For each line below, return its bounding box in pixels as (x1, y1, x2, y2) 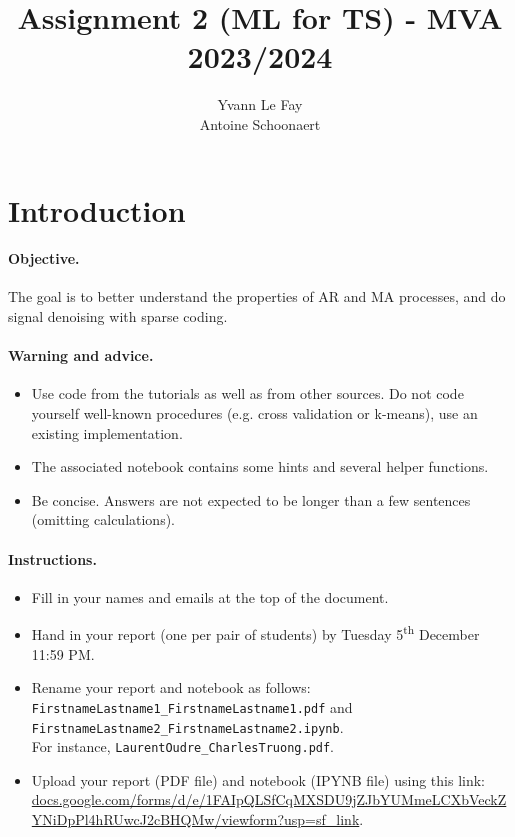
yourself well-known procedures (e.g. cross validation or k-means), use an (31, 403, 478, 424)
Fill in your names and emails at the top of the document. (31, 586, 389, 607)
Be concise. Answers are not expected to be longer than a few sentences (31, 489, 471, 510)
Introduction (8, 189, 186, 230)
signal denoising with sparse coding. (8, 306, 228, 327)
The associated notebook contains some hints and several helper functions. (31, 456, 489, 477)
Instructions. (8, 548, 97, 569)
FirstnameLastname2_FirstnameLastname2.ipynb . (31, 716, 344, 737)
